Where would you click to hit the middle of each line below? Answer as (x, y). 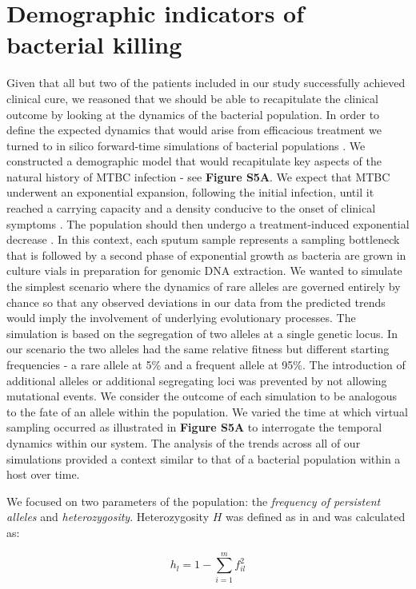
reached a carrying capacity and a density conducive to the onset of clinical (191, 208)
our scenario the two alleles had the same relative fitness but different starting (198, 349)
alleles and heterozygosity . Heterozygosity (108, 517)
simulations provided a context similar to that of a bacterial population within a (204, 458)
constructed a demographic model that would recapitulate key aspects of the (194, 161)
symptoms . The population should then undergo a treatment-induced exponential (208, 223)
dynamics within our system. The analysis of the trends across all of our (184, 442)
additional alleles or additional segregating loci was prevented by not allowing (197, 380)
